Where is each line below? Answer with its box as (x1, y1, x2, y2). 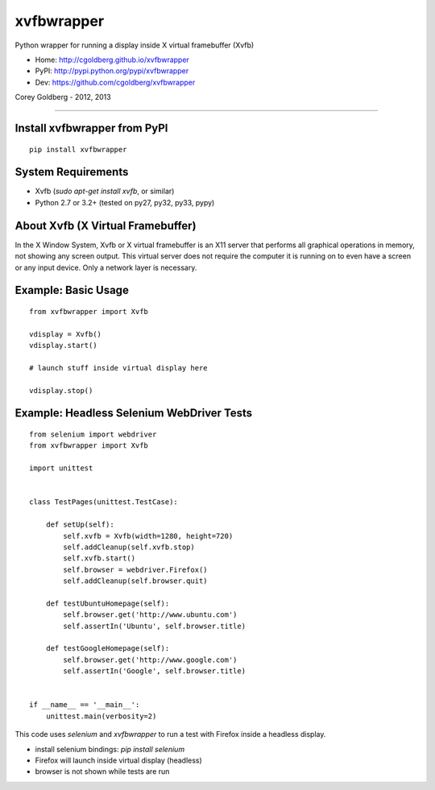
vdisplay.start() (29, 341, 97, 350)
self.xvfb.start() (63, 554, 136, 563)
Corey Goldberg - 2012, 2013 (14, 93, 112, 102)
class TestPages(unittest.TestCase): (29, 498, 179, 507)
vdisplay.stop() (29, 386, 93, 395)
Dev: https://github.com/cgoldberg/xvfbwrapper (35, 77, 196, 87)
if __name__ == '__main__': (29, 701, 140, 709)
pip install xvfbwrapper (29, 145, 127, 154)
